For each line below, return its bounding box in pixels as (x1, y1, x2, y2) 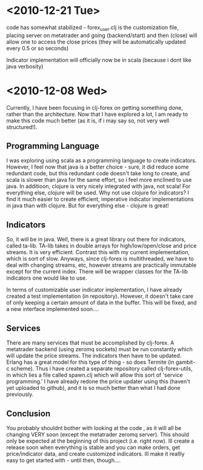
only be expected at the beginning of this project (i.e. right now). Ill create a (6, 437, 195, 445)
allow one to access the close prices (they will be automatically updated (6, 38, 186, 45)
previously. (6, 391, 34, 398)
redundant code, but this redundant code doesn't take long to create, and (6, 170, 190, 177)
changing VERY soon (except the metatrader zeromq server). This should (6, 431, 190, 438)
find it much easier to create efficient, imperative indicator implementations (6, 195, 194, 203)
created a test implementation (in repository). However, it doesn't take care (6, 292, 194, 300)
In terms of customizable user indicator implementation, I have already (6, 286, 182, 294)
